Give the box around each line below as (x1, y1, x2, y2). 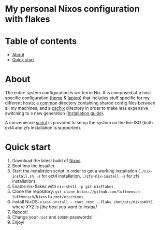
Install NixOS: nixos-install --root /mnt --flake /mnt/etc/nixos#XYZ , (12, 199, 154, 204)
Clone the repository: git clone (12, 188, 75, 194)
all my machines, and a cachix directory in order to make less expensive (5, 105, 148, 111)
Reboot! (12, 209, 28, 215)
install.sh (12, 174, 34, 179)
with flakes (5, 14, 50, 25)
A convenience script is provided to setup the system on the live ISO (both (5, 120, 153, 126)
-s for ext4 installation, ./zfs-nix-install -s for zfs (36, 173, 140, 179)
